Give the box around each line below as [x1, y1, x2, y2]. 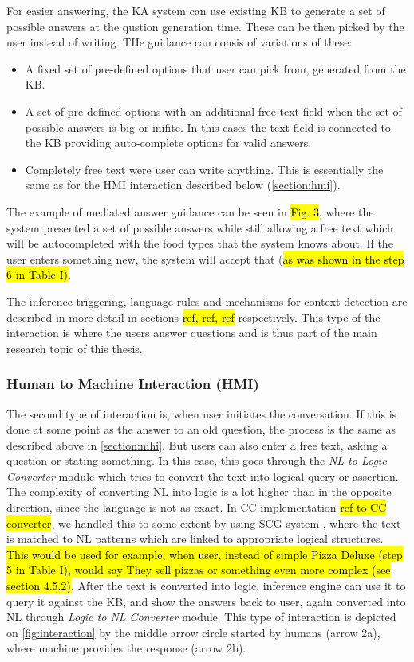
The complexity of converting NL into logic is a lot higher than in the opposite [6, 483, 392, 500]
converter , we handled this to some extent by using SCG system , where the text [6, 514, 401, 531]
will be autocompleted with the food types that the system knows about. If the [6, 235, 393, 252]
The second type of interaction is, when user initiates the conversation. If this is [6, 405, 397, 422]
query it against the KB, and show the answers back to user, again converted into [6, 593, 406, 609]
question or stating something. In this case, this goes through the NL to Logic [6, 452, 387, 469]
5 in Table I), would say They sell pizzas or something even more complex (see [6, 561, 391, 578]
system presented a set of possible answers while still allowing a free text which [6, 219, 393, 236]
